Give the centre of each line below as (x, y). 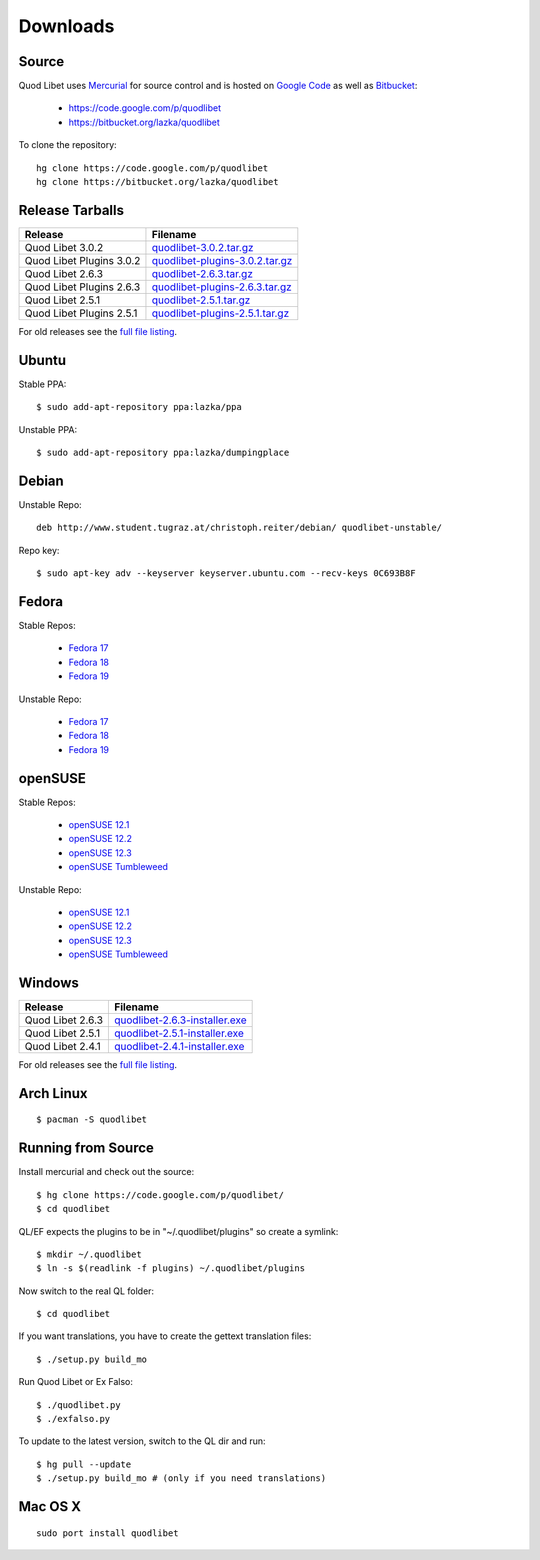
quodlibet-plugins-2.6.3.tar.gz (221, 287)
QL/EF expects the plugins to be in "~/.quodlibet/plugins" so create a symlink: (178, 1231)
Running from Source (86, 1148)
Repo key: (39, 550)
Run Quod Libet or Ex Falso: (76, 1382)
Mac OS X (50, 1506)
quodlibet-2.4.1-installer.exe (179, 1047)
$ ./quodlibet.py (78, 1404)
